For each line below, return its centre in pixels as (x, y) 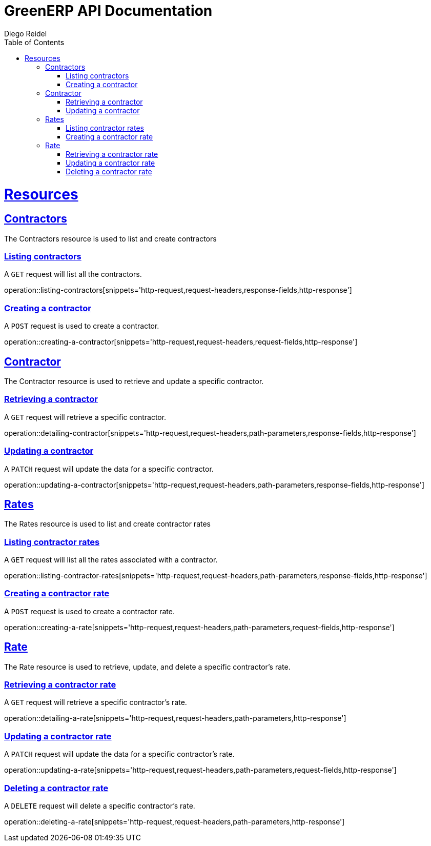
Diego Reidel (26, 33)
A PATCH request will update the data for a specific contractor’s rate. (119, 754)
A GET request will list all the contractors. (73, 274)
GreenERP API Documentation (108, 11)
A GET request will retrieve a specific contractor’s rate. (96, 702)
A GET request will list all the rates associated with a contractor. (111, 560)
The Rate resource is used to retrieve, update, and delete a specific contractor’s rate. (147, 667)
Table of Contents (34, 42)
